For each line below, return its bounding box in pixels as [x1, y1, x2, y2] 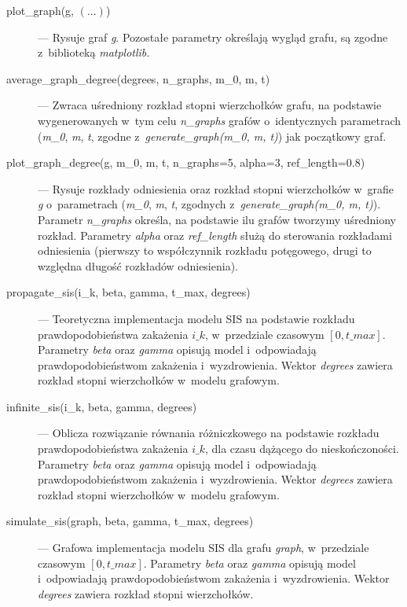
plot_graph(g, [6, 2, 75, 18]
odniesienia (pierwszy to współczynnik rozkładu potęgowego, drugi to [38, 242, 372, 259]
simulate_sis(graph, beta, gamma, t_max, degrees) [6, 513, 254, 529]
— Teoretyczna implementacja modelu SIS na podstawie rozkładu [38, 310, 355, 326]
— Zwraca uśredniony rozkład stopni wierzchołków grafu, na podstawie [38, 97, 382, 113]
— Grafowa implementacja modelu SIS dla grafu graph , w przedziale [38, 539, 369, 556]
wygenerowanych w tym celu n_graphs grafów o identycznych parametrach [38, 112, 401, 128]
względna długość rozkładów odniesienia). [38, 257, 238, 274]
